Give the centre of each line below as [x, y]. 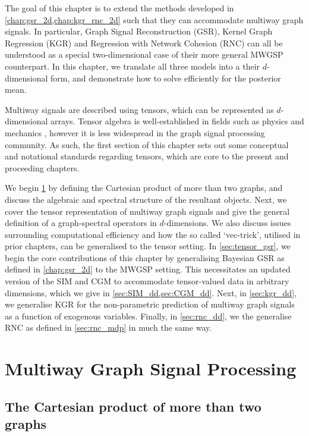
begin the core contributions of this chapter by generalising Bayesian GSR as [145, 257]
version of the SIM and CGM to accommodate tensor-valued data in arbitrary [147, 281]
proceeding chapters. [42, 167]
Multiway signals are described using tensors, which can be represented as [139, 109]
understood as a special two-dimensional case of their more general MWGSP [144, 54]
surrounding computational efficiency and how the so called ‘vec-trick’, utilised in [153, 234]
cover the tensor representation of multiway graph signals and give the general [147, 211]
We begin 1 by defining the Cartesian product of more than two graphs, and [144, 188]
